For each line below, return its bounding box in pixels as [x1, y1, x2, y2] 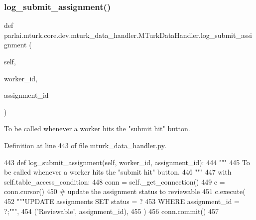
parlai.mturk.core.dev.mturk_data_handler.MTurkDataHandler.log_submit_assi [4, 29, 252, 40]
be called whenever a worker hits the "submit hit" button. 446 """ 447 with [4, 167, 232, 177]
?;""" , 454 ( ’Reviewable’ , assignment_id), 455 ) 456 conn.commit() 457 [4, 206, 219, 216]
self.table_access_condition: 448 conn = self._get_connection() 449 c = [4, 176, 225, 187]
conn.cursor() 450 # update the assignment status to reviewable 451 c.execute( [4, 186, 246, 197]
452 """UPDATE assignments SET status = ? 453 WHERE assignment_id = [4, 196, 240, 206]
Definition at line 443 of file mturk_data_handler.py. [4, 140, 166, 150]
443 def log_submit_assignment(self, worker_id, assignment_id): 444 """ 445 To [4, 157, 250, 167]
